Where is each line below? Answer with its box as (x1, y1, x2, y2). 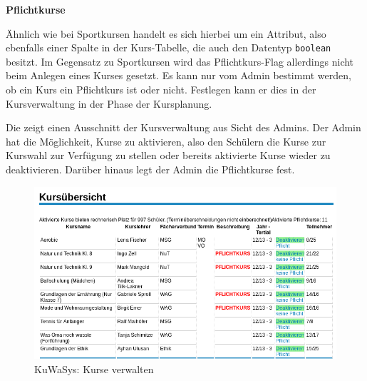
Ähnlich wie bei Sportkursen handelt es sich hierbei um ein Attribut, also (6, 26, 326, 41)
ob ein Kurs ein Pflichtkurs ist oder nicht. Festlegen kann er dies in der (6, 82, 316, 97)
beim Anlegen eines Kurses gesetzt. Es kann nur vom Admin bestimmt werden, (6, 68, 351, 83)
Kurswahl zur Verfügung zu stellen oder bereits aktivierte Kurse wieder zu (6, 148, 331, 163)
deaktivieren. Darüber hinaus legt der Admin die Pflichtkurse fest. (6, 162, 295, 176)
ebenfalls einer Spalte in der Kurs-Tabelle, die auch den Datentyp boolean (6, 40, 331, 55)
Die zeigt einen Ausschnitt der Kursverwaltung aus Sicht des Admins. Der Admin (6, 120, 361, 135)
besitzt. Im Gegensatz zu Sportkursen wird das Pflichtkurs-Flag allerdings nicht (6, 54, 354, 68)
